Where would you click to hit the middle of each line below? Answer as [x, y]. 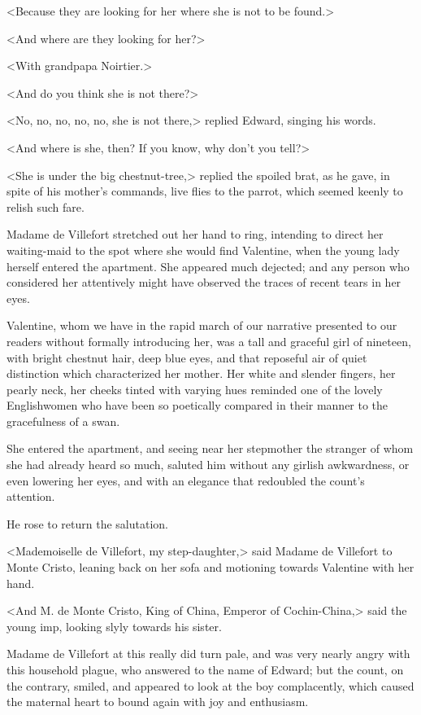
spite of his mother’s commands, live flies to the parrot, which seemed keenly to [205, 191]
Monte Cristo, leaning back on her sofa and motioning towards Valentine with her [210, 567]
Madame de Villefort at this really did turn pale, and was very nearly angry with [208, 654]
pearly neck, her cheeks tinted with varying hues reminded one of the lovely [195, 389]
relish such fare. [46, 206]
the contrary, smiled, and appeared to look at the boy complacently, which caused [210, 685]
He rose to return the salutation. [87, 523]
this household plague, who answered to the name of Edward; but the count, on [205, 669]
